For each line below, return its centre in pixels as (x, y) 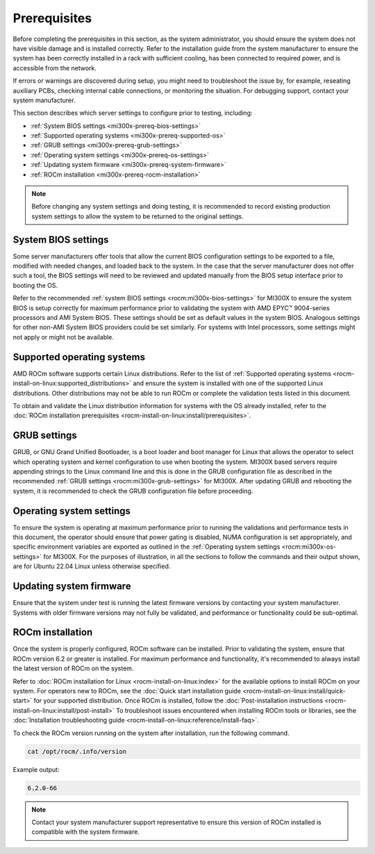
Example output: (36, 769)
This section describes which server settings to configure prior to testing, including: (133, 113)
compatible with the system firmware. (86, 832)
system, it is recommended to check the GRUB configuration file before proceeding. (133, 491)
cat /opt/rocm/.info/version (77, 751)
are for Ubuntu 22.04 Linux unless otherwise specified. (92, 566)
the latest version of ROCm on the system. (73, 668)
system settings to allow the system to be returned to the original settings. (137, 216)
